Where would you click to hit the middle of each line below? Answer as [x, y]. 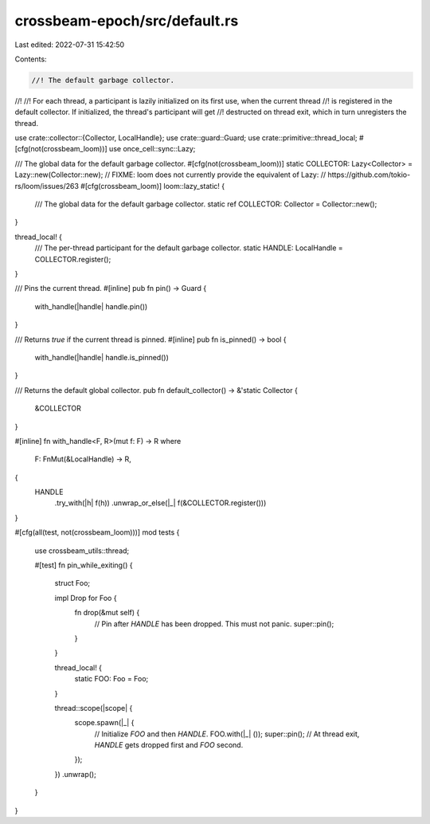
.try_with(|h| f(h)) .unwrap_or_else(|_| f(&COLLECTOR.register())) [160, 503]
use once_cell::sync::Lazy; [152, 149]
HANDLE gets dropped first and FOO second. [169, 745]
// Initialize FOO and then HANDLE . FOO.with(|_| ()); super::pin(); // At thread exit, [227, 734]
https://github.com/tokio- [369, 175]
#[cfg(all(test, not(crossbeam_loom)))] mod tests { [97, 532]
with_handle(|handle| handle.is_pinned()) [102, 357]
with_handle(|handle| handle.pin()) [91, 306]
